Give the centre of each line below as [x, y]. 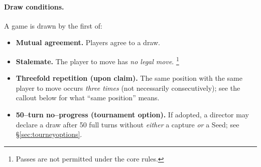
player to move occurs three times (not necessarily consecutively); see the [128, 88]
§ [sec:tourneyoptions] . [49, 134]
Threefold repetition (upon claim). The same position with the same [129, 78]
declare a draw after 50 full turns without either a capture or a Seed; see [127, 124]
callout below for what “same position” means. [88, 98]
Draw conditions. [34, 6]
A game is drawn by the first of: [53, 25]
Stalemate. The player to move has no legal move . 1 [97, 60]
